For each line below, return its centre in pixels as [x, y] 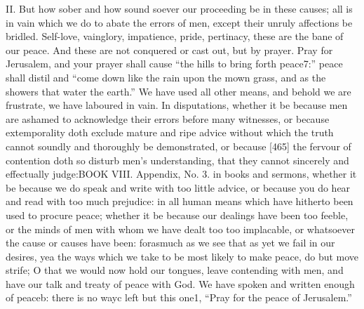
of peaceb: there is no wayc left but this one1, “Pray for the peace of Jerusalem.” [179, 297]
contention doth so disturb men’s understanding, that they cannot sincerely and [177, 160]
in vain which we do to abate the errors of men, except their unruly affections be [179, 22]
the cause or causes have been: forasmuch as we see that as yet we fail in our [170, 243]
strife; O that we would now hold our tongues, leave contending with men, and [175, 270]
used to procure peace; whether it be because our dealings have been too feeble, [177, 215]
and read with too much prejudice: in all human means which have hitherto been [180, 201]
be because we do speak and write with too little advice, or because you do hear [178, 187]
